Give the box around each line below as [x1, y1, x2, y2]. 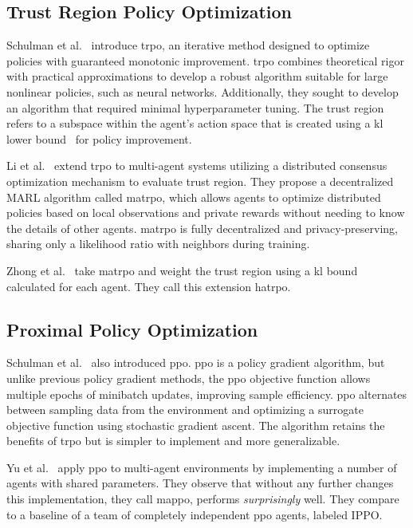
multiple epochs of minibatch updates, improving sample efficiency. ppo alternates [6, 385, 407, 402]
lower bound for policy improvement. [6, 130, 192, 147]
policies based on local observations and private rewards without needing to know [6, 204, 405, 221]
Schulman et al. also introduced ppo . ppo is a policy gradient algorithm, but [6, 354, 385, 371]
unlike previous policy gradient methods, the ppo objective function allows [6, 369, 371, 386]
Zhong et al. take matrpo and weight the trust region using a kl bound [6, 262, 358, 278]
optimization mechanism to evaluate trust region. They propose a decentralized [6, 172, 394, 189]
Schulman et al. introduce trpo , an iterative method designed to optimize [6, 37, 370, 53]
